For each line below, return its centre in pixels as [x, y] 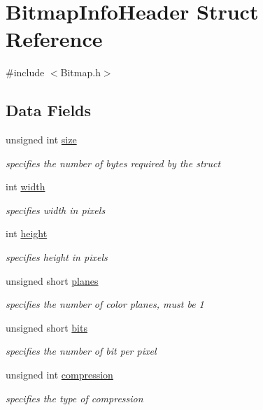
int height [27, 233]
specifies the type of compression [74, 398]
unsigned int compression [59, 375]
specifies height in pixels [57, 257]
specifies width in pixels [56, 210]
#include [25, 72]
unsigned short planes [52, 280]
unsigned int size [41, 140]
